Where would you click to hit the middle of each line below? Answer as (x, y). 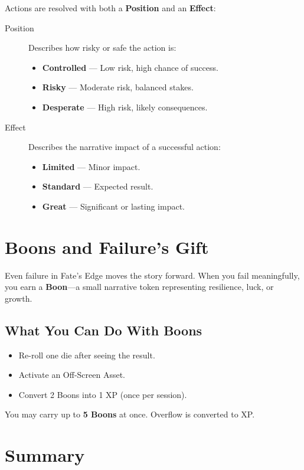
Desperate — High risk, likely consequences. (125, 107)
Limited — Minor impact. (91, 166)
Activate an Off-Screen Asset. (72, 375)
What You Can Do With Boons (104, 330)
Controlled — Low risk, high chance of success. (130, 67)
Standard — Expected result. (98, 186)
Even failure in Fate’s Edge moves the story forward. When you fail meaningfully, (152, 275)
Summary (45, 455)
